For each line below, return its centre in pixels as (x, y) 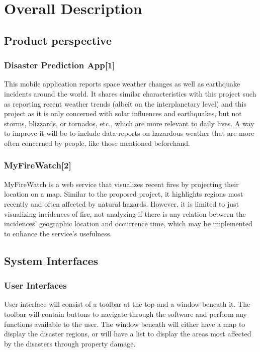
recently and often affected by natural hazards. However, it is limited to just (122, 203)
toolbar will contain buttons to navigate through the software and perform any (126, 314)
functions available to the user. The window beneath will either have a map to (125, 324)
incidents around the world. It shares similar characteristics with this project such (130, 93)
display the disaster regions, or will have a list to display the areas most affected (128, 334)
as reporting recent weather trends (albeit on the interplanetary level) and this (125, 103)
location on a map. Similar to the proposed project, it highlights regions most (124, 194)
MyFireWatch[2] (38, 165)
